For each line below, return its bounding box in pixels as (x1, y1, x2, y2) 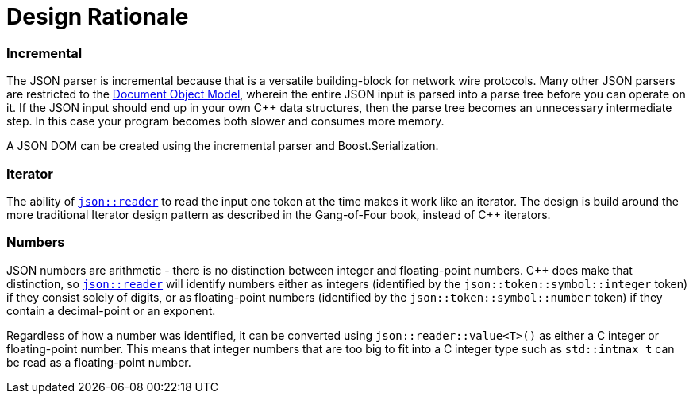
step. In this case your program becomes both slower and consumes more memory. (6, 114, 445, 129)
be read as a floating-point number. (6, 355, 191, 369)
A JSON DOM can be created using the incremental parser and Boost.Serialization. (6, 139, 439, 153)
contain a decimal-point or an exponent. (6, 303, 216, 317)
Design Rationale (6, 3, 189, 30)
